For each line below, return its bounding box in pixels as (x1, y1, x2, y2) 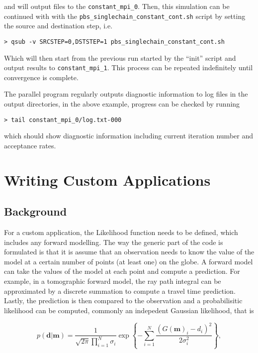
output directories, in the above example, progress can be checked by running (4, 99, 240, 109)
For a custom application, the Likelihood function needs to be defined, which (4, 227, 238, 237)
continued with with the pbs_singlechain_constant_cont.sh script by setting (4, 10, 246, 21)
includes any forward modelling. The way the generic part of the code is (4, 236, 223, 247)
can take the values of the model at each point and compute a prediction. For (4, 266, 240, 276)
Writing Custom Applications (4, 169, 211, 190)
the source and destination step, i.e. (4, 20, 113, 31)
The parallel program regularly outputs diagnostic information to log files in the (4, 89, 248, 99)
